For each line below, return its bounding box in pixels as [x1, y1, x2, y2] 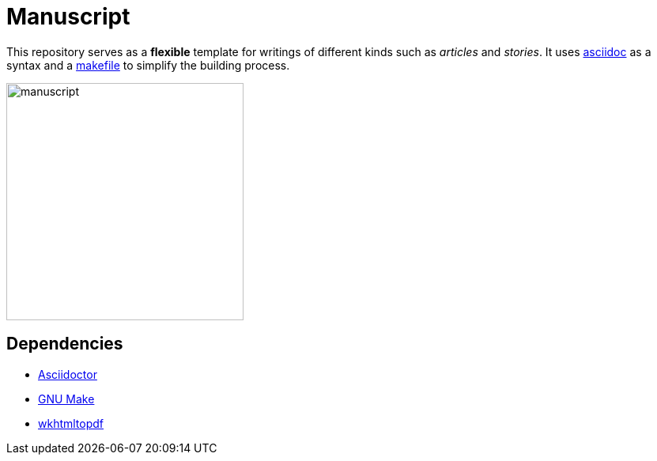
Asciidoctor [38, 367, 97, 381]
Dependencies [6, 334, 123, 354]
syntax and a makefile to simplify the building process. [6, 58, 290, 72]
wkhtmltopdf [38, 416, 104, 430]
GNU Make [38, 391, 95, 406]
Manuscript [6, 3, 130, 30]
